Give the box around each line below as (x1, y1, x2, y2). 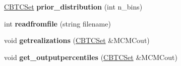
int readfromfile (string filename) (4, 18, 111, 28)
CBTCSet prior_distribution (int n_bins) (4, 1, 143, 11)
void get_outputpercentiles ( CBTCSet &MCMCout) (4, 51, 177, 62)
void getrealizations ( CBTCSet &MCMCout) (4, 35, 150, 45)
